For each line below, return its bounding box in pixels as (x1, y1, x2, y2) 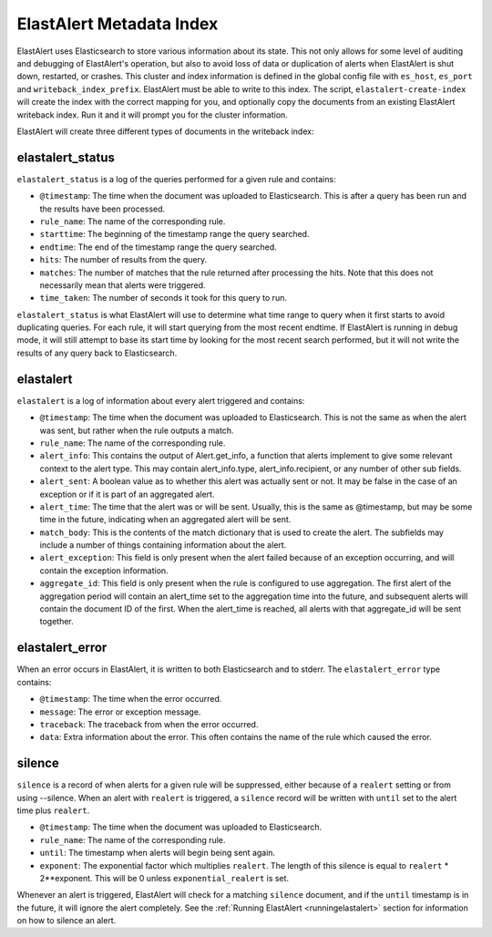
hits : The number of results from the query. (39, 254, 208, 265)
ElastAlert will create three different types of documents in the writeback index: (16, 126, 314, 137)
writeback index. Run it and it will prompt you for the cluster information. (16, 109, 289, 120)
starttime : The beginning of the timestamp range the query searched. (39, 229, 310, 240)
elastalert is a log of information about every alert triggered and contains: (16, 395, 305, 406)
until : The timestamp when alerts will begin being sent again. (39, 848, 276, 859)
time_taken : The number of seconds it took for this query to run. (39, 293, 287, 304)
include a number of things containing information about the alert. (39, 540, 287, 551)
